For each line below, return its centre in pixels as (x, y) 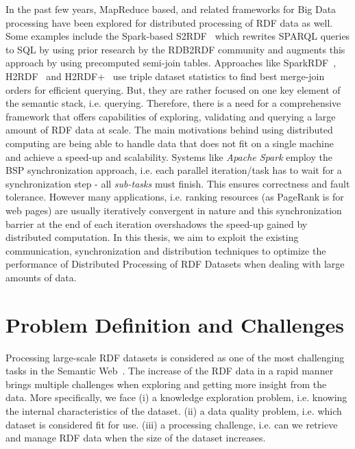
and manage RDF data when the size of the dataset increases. (136, 438)
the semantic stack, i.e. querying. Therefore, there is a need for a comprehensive (173, 103)
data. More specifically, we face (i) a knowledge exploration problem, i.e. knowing (176, 397)
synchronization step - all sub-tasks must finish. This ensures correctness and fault (178, 183)
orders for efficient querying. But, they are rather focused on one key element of (173, 89)
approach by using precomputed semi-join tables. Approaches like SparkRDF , (171, 63)
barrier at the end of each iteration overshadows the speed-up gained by (157, 223)
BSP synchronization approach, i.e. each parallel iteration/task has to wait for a (174, 170)
